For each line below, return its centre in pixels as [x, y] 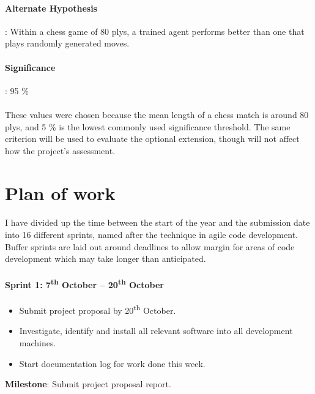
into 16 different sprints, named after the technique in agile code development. [151, 234]
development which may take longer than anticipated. [106, 258]
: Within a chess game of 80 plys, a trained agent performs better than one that [155, 31]
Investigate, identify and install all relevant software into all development [156, 331]
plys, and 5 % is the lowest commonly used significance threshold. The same [148, 126]
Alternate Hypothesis [51, 8]
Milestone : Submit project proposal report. [88, 384]
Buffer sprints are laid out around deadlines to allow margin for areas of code [150, 246]
